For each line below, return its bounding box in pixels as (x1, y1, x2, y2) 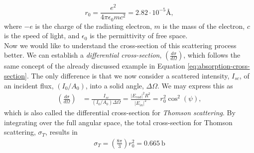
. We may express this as (157, 80, 233, 90)
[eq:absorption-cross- (187, 61, 250, 71)
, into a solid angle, (85, 80, 144, 90)
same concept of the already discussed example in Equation (4, 61, 185, 71)
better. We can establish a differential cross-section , (4, 50, 162, 60)
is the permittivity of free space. (90, 30, 188, 41)
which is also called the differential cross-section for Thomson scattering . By (4, 107, 236, 117)
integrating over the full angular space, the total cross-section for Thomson (4, 117, 233, 127)
